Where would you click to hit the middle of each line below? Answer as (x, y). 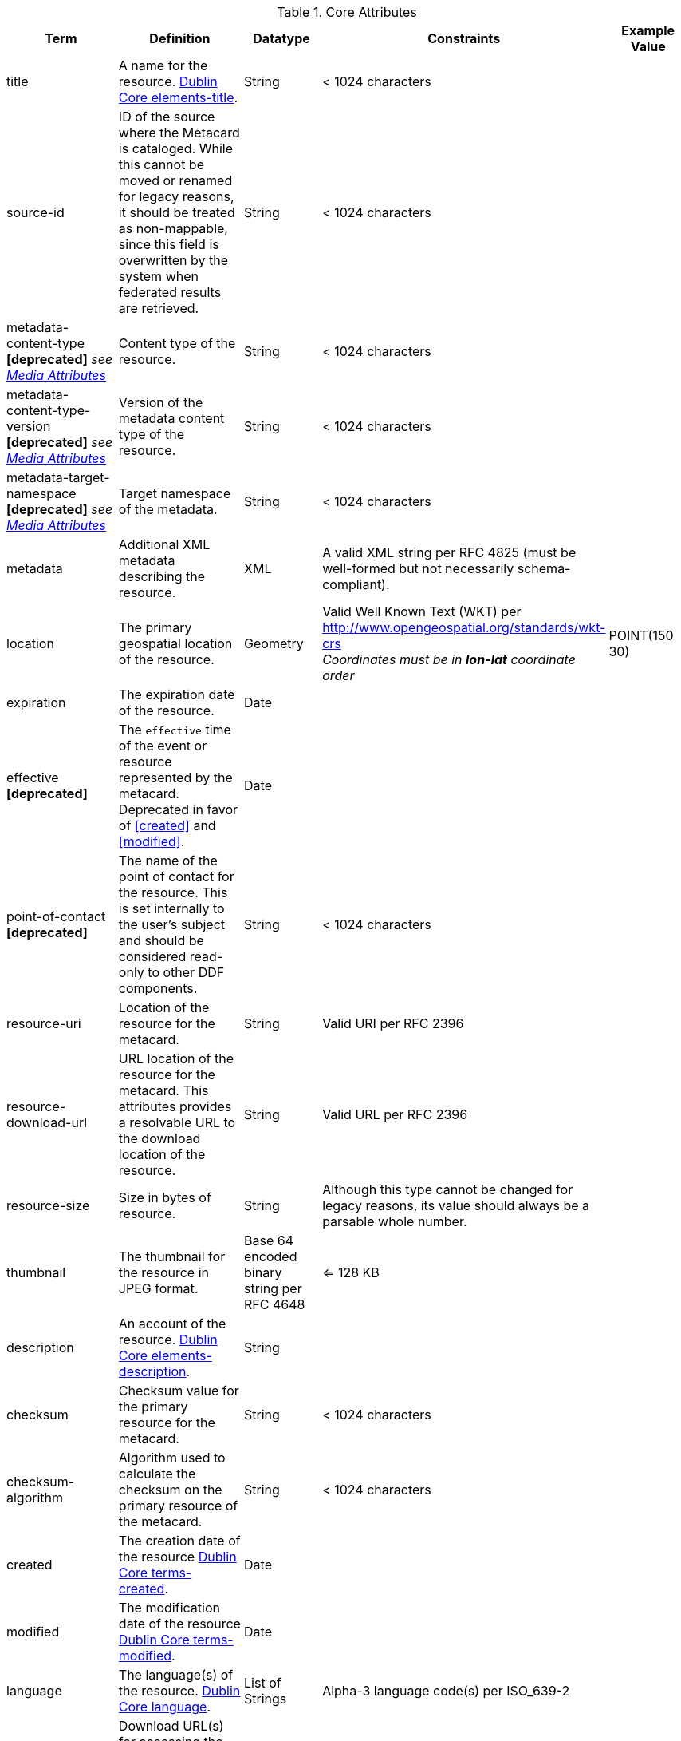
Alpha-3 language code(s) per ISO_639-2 (446, 1691)
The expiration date (177, 694)
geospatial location (175, 643)
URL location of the (176, 1058)
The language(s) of (176, 1675)
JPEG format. (158, 1288)
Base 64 (269, 1240)
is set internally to (171, 908)
